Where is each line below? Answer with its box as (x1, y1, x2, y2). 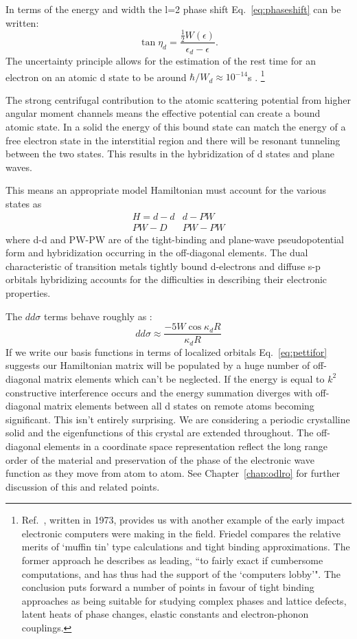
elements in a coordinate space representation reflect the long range (44, 438, 328, 453)
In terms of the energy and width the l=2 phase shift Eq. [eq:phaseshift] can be (5, 2, 341, 16)
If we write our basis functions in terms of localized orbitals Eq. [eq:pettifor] (5, 344, 327, 359)
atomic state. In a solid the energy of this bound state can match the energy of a (5, 120, 346, 134)
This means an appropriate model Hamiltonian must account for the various (5, 183, 327, 197)
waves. (5, 159, 32, 174)
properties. (5, 286, 51, 300)
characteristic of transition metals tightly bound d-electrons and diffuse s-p (5, 258, 321, 273)
